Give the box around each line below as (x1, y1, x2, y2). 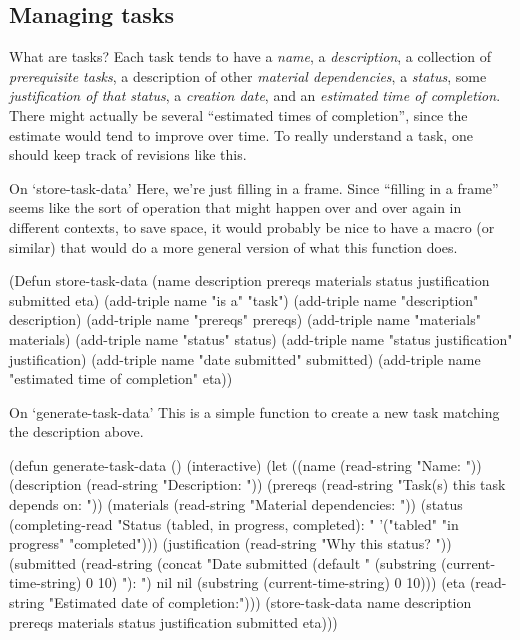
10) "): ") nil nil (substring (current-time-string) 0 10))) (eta (97, 572, 466, 593)
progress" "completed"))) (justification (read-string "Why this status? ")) (9, 533, 452, 554)
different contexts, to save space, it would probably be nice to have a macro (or (9, 216, 495, 237)
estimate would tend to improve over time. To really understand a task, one (9, 124, 473, 145)
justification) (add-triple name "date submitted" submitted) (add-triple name (9, 348, 481, 369)
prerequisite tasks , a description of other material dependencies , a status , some (9, 65, 487, 86)
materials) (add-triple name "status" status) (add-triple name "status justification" (9, 328, 513, 349)
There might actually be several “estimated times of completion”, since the (9, 104, 468, 125)
